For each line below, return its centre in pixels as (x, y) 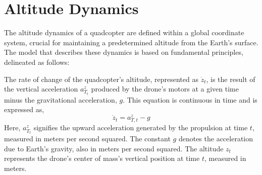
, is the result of (231, 79)
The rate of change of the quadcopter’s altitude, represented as (101, 79)
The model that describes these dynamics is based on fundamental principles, (124, 52)
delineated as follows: (37, 62)
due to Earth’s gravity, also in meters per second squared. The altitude (114, 148)
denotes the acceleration (216, 139)
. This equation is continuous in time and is (190, 99)
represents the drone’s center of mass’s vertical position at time (102, 158)
